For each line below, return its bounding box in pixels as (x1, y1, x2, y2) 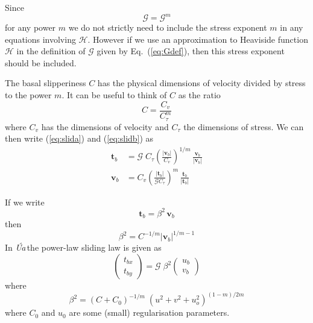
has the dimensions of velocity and (41, 120, 169, 133)
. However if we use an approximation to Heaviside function (87, 33, 308, 45)
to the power (5, 89, 52, 101)
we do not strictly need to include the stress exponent (68, 21, 267, 34)
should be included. (5, 56, 77, 69)
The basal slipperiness (5, 77, 86, 89)
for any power (5, 21, 56, 34)
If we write (5, 195, 45, 208)
